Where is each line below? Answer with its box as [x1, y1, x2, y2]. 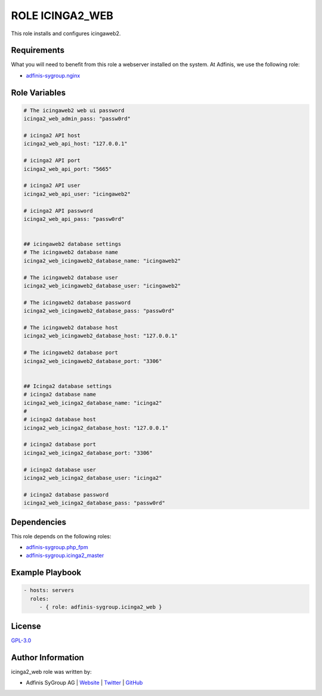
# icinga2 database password [23, 491, 109, 498]
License [11, 621, 41, 631]
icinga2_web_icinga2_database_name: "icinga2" [23, 399, 162, 406]
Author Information [11, 652, 85, 663]
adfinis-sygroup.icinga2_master [26, 552, 104, 559]
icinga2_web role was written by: [11, 668, 92, 675]
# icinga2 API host [23, 132, 80, 139]
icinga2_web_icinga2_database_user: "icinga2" [23, 475, 162, 482]
